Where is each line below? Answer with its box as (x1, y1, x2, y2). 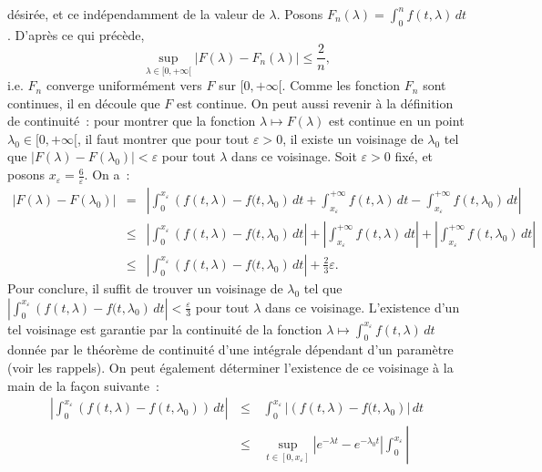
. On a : (84, 165, 130, 184)
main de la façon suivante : (7, 375, 159, 395)
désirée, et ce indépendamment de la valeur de (7, 5, 265, 23)
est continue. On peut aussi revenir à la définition (177, 93, 454, 112)
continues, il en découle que (7, 93, 160, 112)
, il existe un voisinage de (282, 128, 424, 148)
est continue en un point (328, 111, 465, 130)
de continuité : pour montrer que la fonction (7, 111, 256, 130)
